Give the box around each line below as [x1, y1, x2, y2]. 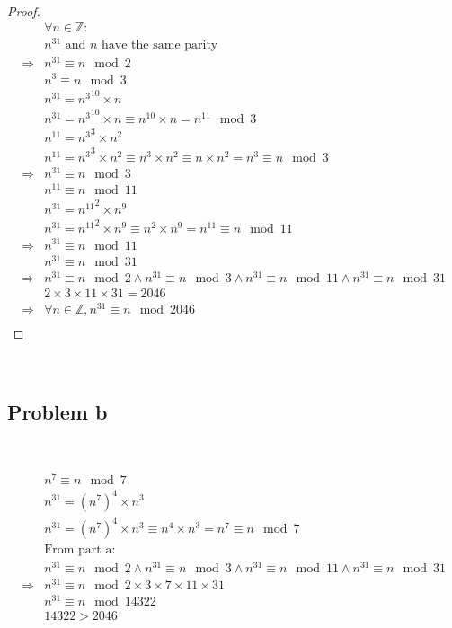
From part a [44, 544, 112, 557]
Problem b [7, 397, 108, 425]
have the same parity [102, 39, 218, 52]
